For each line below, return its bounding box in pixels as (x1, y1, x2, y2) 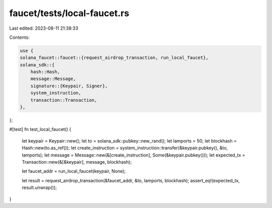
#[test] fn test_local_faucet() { (9, 126, 72, 132)
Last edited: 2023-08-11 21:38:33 (9, 25, 79, 31)
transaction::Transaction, (30, 97, 98, 103)
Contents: (9, 34, 30, 40)
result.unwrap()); (22, 184, 57, 191)
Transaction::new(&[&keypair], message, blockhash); (22, 159, 132, 165)
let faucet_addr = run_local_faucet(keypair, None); (22, 168, 126, 174)
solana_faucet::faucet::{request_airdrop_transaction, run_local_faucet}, (20, 55, 209, 60)
